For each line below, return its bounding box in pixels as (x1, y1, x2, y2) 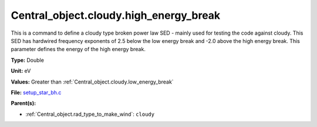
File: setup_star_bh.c (11, 89, 62, 96)
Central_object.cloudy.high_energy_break (11, 9, 221, 22)
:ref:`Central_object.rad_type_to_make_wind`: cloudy (25, 111, 155, 118)
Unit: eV (11, 68, 31, 75)
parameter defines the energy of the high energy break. (11, 46, 146, 53)
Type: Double (11, 56, 44, 63)
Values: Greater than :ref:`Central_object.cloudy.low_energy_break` (11, 78, 174, 85)
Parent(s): (11, 100, 36, 107)
